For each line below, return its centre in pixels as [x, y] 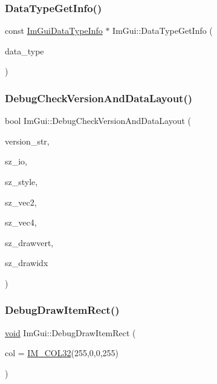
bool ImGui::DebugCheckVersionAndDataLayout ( [98, 121]
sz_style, [21, 181]
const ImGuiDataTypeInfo [54, 31]
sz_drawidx [27, 263]
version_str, [27, 141]
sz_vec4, [21, 222]
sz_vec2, [21, 202]
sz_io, [16, 161]
